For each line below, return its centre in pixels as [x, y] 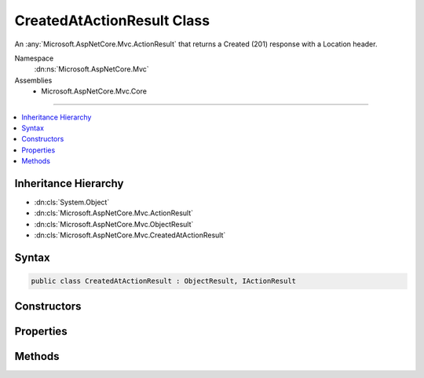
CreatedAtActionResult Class [112, 20]
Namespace [34, 58]
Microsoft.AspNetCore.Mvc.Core [94, 91]
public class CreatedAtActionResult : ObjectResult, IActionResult [164, 281]
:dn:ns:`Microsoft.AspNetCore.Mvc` [91, 69]
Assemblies [33, 80]
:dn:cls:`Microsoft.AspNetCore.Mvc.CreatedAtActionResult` [130, 235]
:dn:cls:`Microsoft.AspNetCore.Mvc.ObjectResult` [114, 224]
